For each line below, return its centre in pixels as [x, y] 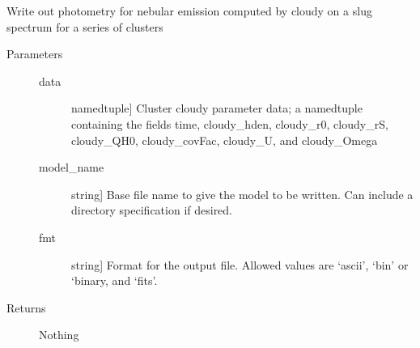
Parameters [35, 54]
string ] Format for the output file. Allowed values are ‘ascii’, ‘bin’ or [240, 264]
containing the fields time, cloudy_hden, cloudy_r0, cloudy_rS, [230, 123]
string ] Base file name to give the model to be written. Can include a [242, 194]
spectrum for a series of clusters [85, 26]
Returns [26, 307]
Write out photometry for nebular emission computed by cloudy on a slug [189, 11]
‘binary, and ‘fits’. [115, 280]
